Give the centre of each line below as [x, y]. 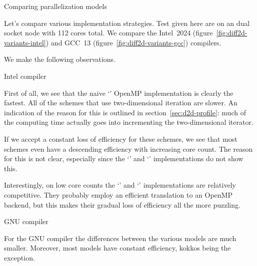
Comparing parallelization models [55, 6]
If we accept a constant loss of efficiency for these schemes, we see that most [121, 138]
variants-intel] [25, 42]
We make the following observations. [60, 59]
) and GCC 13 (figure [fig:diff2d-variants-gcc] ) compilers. [133, 42]
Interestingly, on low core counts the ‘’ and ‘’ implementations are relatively [120, 185]
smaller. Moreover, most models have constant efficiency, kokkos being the [117, 248]
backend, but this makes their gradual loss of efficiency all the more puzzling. [122, 204]
